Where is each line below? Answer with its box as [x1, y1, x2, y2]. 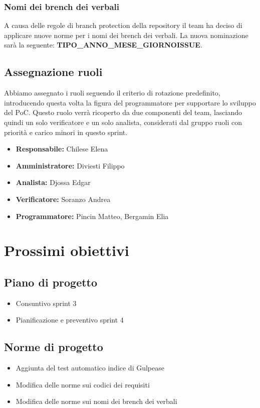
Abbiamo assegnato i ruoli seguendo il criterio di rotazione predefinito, [4, 87, 220, 98]
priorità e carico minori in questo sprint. [4, 126, 128, 137]
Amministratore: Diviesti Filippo [16, 160, 125, 170]
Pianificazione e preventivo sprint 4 [16, 314, 124, 325]
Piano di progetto [4, 274, 98, 289]
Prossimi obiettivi [4, 240, 129, 260]
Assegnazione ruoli [4, 64, 103, 79]
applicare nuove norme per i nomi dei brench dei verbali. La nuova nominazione [4, 29, 248, 40]
